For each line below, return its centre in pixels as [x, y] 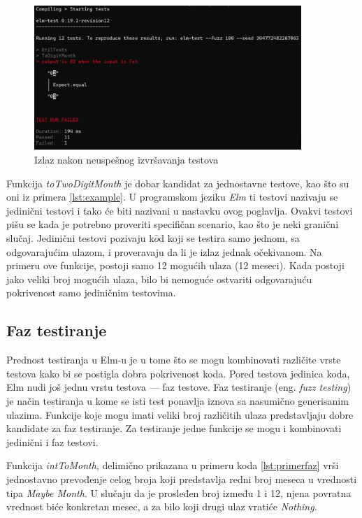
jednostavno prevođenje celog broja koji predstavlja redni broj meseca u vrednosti [182, 479]
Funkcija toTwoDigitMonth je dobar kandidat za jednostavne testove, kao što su [178, 183]
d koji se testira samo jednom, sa [229, 238]
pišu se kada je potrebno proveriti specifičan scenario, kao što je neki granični [173, 224]
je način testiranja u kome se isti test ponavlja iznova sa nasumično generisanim [178, 400]
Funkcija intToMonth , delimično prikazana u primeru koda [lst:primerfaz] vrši [173, 465]
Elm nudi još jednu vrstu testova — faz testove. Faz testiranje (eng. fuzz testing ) [179, 387]
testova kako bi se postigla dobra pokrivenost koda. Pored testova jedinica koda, [178, 373]
